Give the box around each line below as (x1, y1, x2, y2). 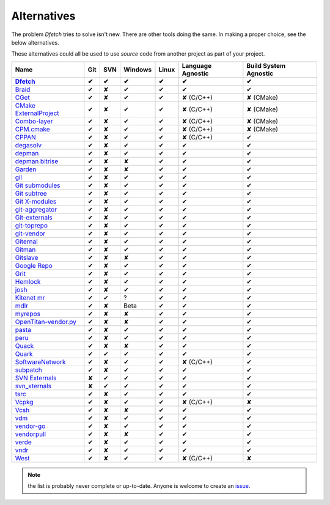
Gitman (15, 245, 36, 254)
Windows (123, 65, 152, 73)
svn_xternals (15, 382, 52, 390)
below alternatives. (11, 39, 59, 46)
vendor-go (15, 422, 46, 430)
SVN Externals (15, 374, 57, 382)
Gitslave (15, 253, 38, 262)
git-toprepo (15, 221, 48, 229)
